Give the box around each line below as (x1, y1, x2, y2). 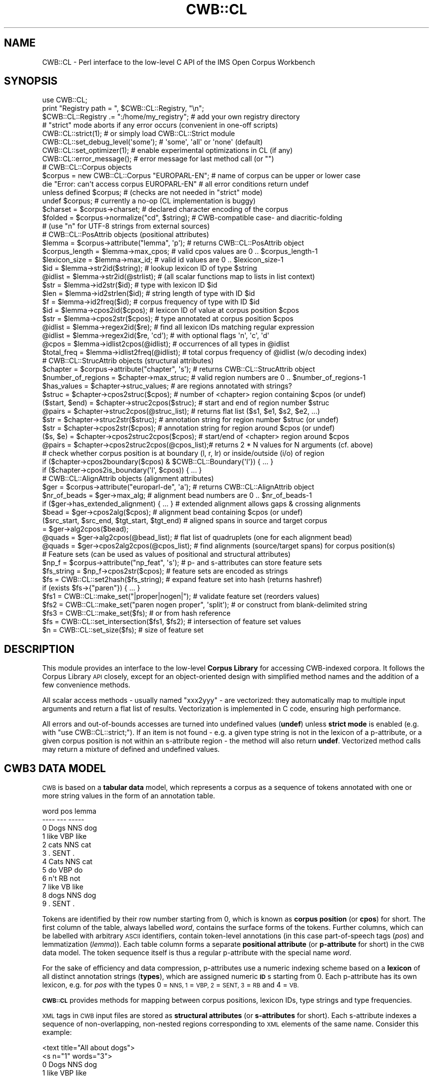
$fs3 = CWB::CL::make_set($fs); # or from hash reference (42, 609, 231, 618)
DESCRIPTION (4, 642, 75, 655)
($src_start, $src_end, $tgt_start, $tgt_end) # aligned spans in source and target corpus (42, 516, 327, 525)
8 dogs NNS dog (42, 891, 96, 900)
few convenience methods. (42, 681, 130, 689)
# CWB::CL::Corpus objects (42, 163, 132, 172)
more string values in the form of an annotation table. (42, 791, 216, 800)
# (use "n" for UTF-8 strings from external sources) (42, 222, 210, 231)
